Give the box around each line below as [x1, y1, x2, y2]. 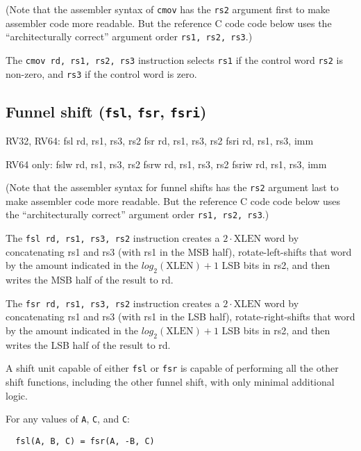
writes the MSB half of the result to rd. [6, 272, 174, 287]
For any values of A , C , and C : [6, 411, 130, 426]
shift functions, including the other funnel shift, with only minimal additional [6, 375, 335, 389]
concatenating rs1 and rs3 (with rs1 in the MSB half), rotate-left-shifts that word [6, 244, 352, 259]
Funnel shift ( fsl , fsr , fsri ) [6, 100, 207, 122]
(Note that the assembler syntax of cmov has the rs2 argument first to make [6, 2, 330, 16]
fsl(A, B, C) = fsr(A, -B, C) [15, 436, 155, 446]
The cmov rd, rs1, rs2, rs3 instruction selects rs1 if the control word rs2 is [6, 52, 343, 67]
